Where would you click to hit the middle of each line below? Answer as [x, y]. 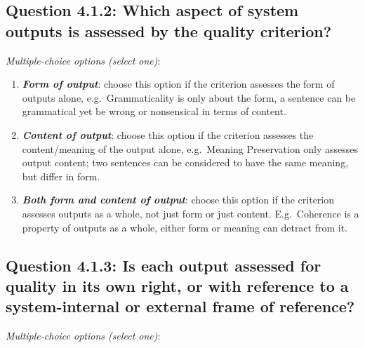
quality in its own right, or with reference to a [177, 285]
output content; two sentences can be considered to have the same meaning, [185, 162]
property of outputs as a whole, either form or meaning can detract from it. [185, 227]
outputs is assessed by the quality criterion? [169, 31]
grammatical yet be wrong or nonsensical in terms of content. [154, 111]
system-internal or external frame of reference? [180, 306]
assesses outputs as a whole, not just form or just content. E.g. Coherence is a [191, 213]
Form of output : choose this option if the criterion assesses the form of [178, 84]
